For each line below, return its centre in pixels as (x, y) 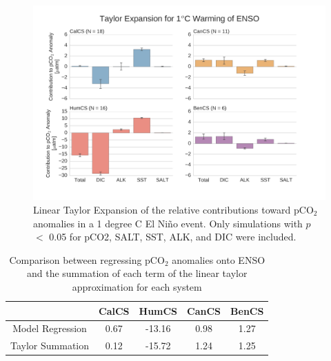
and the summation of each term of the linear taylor (137, 273)
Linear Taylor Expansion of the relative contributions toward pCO (173, 209)
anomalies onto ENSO (219, 259)
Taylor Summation (50, 345)
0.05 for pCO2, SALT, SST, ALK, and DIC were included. (173, 237)
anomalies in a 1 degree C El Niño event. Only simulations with (168, 223)
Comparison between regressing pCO (87, 259)
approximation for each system (137, 286)
